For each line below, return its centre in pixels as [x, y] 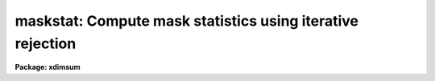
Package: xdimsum [48, 67]
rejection [46, 43]
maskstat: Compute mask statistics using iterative [186, 21]
